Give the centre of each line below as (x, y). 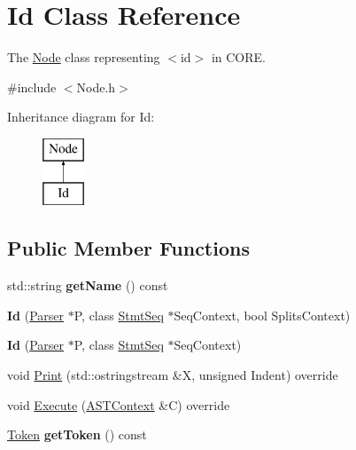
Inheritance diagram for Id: (81, 117)
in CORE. (238, 57)
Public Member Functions (128, 248)
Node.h (96, 87)
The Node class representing (84, 57)
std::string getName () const (88, 285)
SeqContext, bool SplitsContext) (262, 315)
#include (32, 87)
